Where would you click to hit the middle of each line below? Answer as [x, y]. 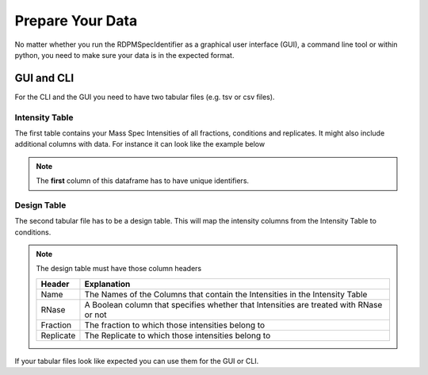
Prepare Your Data [76, 21]
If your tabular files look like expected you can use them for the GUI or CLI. [137, 361]
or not [96, 315]
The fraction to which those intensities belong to [175, 325]
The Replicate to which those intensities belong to [178, 335]
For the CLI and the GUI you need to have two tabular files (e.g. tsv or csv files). [145, 97]
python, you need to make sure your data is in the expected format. [124, 55]
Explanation [107, 284]
